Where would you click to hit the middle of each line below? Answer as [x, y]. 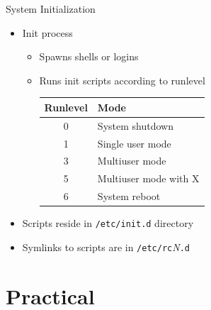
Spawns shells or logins [89, 56]
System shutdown [135, 125]
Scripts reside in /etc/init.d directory [108, 223]
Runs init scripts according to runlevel [122, 80]
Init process [47, 32]
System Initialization [51, 9]
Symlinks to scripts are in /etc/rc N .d [106, 247]
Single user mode [134, 143]
